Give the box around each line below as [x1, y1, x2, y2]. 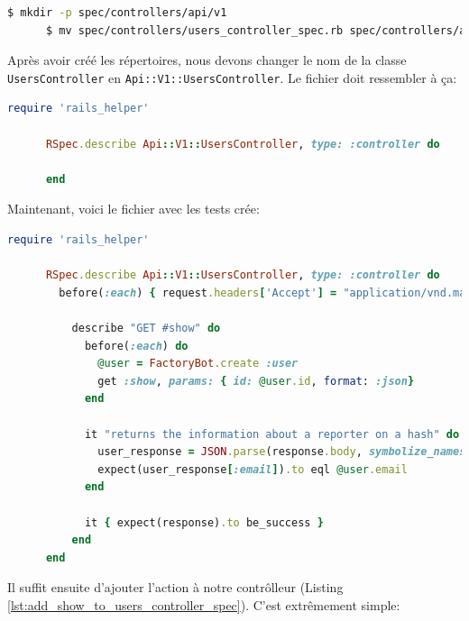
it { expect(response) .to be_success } [84, 516, 324, 529]
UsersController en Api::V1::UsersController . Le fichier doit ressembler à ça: [7, 68, 457, 87]
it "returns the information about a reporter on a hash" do [84, 427, 460, 441]
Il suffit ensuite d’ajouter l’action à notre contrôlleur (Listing [7, 578, 344, 597]
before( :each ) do [84, 339, 189, 352]
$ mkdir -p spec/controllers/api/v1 [7, 6, 227, 19]
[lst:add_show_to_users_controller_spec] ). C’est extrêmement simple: [7, 595, 400, 614]
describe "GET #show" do [71, 321, 221, 334]
